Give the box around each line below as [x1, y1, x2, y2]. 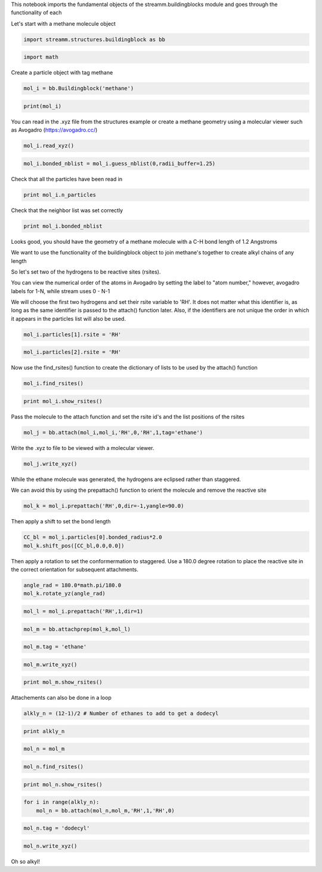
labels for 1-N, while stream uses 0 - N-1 [11, 287, 110, 294]
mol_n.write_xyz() [23, 842, 78, 849]
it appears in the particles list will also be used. [11, 315, 126, 322]
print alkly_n [23, 728, 65, 734]
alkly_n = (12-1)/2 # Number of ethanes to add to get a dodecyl [23, 710, 219, 717]
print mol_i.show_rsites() [23, 398, 103, 405]
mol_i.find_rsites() [23, 380, 83, 387]
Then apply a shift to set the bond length [11, 518, 111, 525]
